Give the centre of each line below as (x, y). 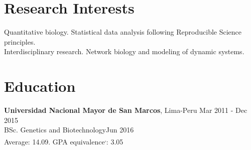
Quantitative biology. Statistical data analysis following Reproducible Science (123, 32)
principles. (20, 41)
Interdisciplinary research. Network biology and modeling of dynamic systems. (124, 51)
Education (40, 86)
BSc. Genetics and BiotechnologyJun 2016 (69, 130)
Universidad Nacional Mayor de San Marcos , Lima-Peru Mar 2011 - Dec (126, 110)
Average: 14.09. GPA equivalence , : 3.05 (64, 140)
